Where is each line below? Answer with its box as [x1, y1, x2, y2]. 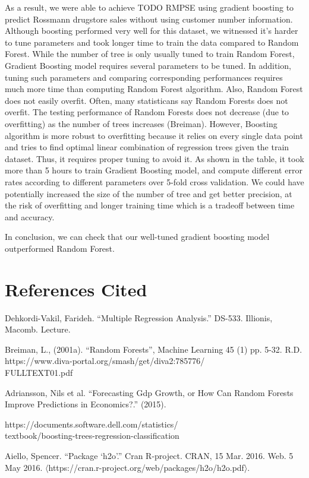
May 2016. [5, 461, 43, 473]
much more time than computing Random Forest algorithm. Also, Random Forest [5, 83, 303, 95]
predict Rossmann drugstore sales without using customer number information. [5, 12, 293, 25]
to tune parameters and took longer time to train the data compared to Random [5, 36, 299, 48]
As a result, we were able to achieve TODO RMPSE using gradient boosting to [5, 1, 294, 13]
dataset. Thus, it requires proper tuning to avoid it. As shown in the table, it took [5, 152, 304, 164]
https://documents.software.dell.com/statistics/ [5, 417, 178, 430]
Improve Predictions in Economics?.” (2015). [5, 398, 166, 410]
